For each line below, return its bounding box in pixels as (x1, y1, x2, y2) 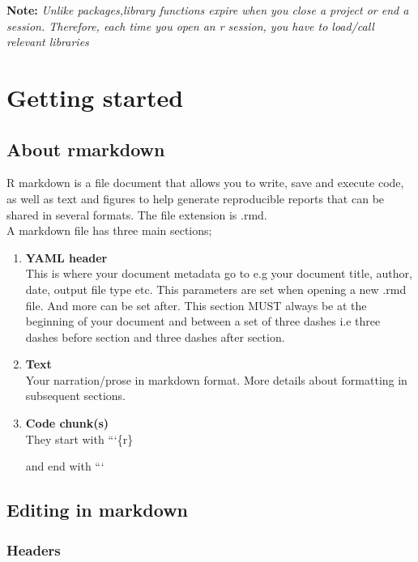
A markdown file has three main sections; (6, 222, 212, 239)
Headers (6, 539, 61, 560)
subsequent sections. (25, 387, 126, 404)
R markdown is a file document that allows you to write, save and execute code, (6, 174, 404, 191)
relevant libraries (6, 33, 89, 50)
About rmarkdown (6, 136, 165, 161)
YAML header (25, 249, 108, 266)
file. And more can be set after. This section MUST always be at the (25, 296, 367, 313)
